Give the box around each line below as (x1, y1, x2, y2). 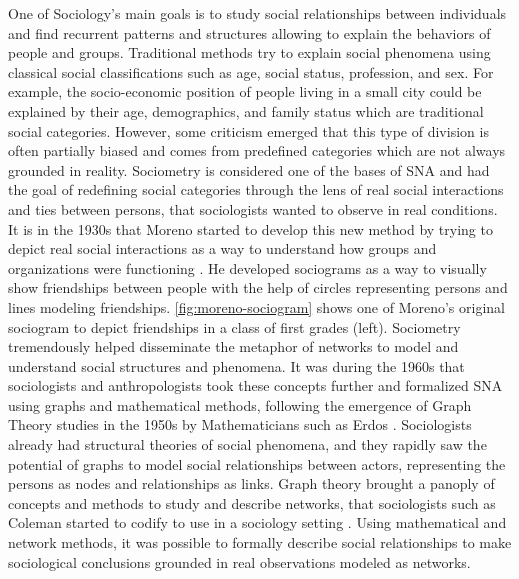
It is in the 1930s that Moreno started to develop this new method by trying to (8, 218, 493, 239)
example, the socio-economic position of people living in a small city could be (8, 81, 482, 102)
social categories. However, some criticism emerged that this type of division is (8, 120, 489, 141)
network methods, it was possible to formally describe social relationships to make (8, 532, 512, 553)
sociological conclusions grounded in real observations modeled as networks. (8, 551, 471, 572)
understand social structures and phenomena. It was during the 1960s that (8, 355, 465, 376)
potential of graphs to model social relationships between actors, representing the (8, 453, 506, 474)
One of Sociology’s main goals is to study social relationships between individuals (8, 3, 507, 23)
